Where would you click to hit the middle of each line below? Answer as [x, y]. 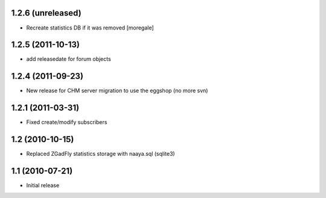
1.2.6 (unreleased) [46, 13]
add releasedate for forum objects [69, 59]
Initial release [43, 185]
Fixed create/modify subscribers [67, 122]
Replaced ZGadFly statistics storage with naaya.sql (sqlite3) [101, 154]
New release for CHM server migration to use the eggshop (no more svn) [117, 91]
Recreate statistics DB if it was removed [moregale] [90, 28]
